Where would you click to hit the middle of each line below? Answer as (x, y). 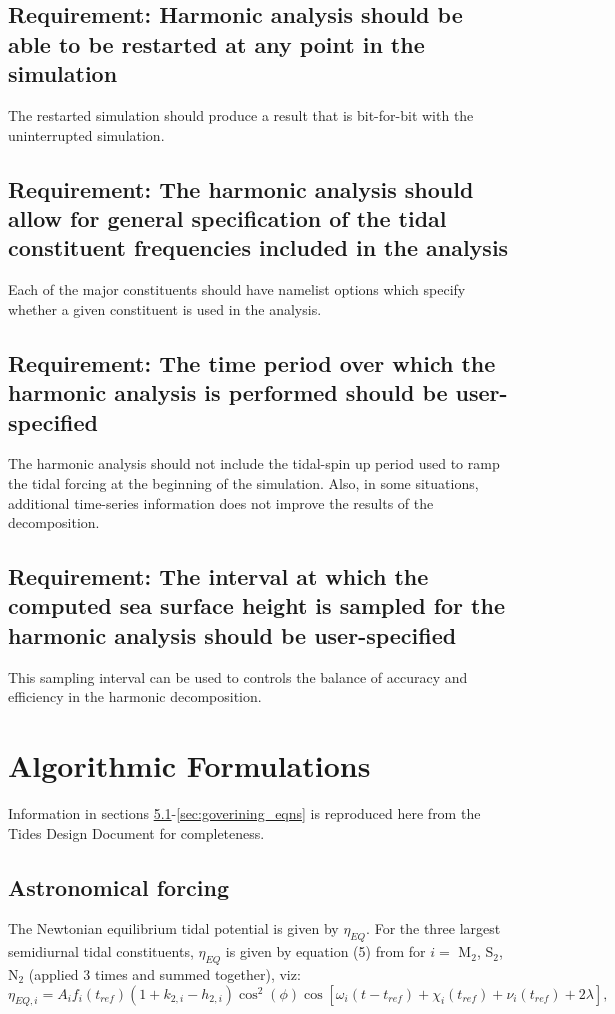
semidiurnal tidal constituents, (101, 951)
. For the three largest (433, 928)
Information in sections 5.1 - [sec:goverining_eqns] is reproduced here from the (244, 813)
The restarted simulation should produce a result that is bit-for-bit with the (241, 114)
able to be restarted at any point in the (216, 43)
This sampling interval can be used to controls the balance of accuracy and (238, 676)
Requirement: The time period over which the (252, 362)
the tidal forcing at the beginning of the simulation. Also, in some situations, (243, 482)
